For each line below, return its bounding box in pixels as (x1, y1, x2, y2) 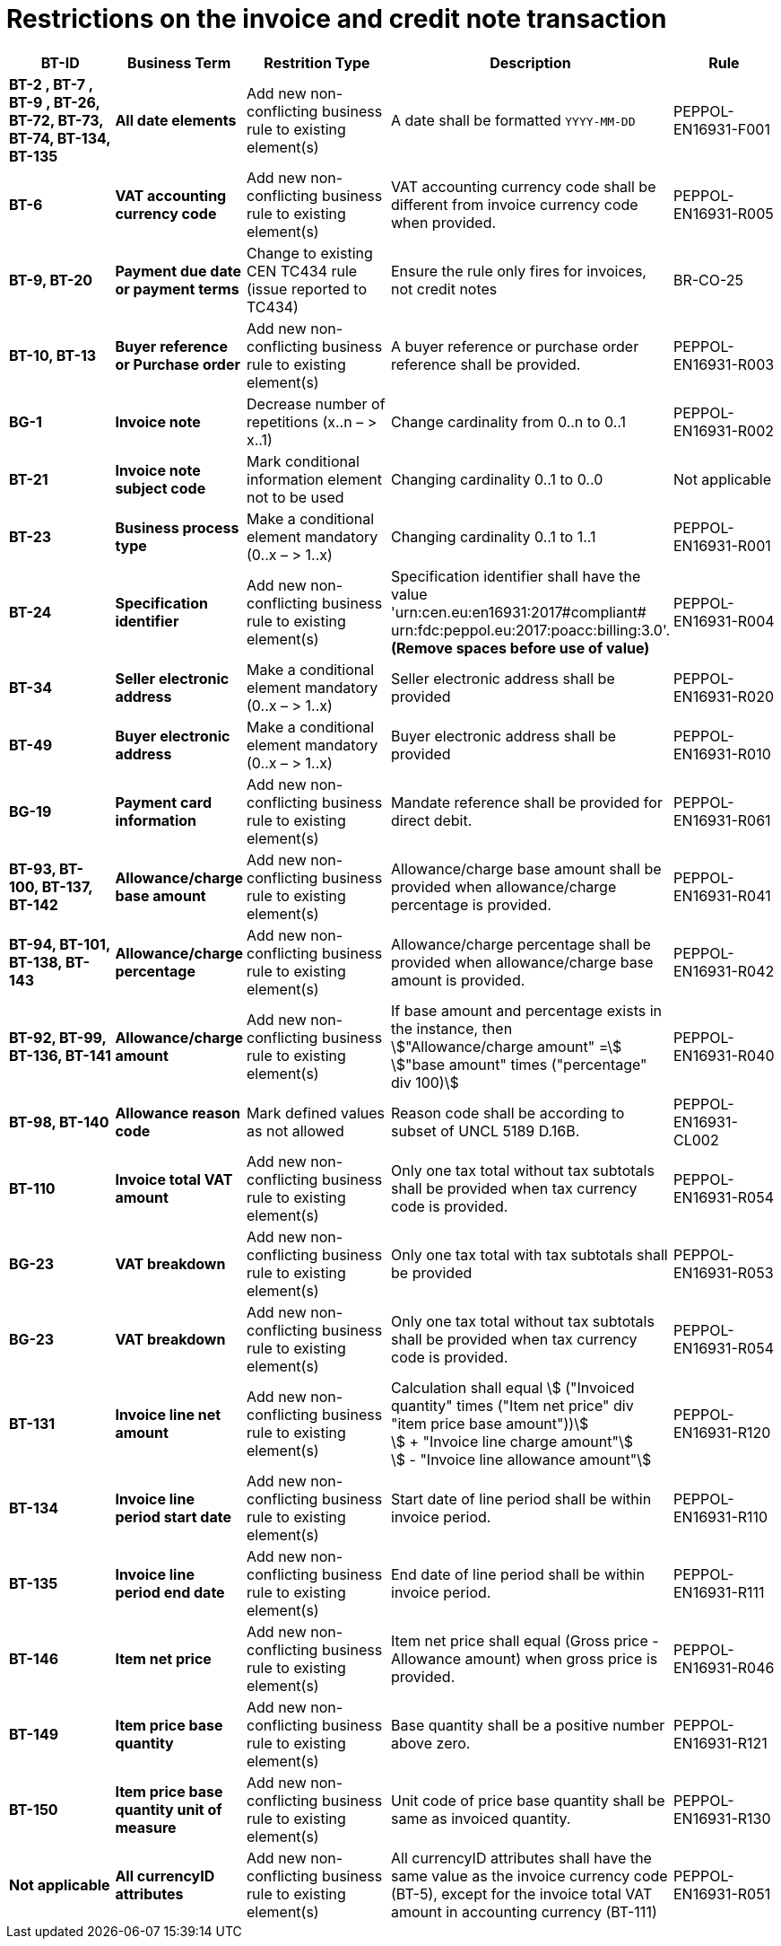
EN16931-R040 (673, 1046, 775, 1065)
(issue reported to (247, 279, 368, 298)
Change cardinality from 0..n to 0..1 (391, 412, 627, 431)
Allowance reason (115, 1103, 240, 1122)
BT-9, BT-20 (9, 270, 93, 289)
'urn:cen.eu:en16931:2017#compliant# (391, 602, 646, 621)
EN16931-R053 (673, 1263, 774, 1282)
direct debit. (391, 811, 473, 829)
